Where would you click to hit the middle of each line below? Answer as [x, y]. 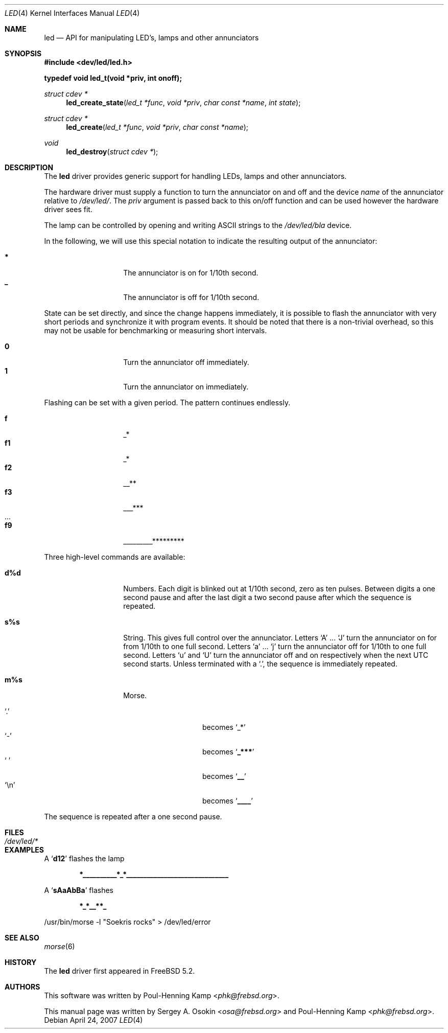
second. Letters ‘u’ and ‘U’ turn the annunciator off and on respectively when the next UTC [276, 655]
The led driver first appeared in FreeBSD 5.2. [120, 971]
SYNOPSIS [23, 53]
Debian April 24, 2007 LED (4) [93, 1020]
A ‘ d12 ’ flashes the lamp [84, 858]
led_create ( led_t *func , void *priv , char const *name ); [157, 127]
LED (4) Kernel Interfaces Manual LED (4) [72, 13]
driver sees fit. [68, 209]
